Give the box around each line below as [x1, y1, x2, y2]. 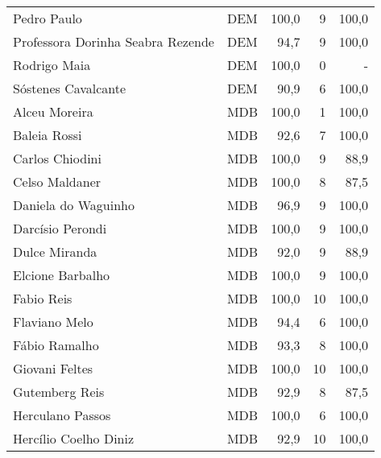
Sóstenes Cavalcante [13, 79, 126, 97]
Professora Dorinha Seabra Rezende [13, 32, 214, 51]
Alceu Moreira [13, 102, 93, 121]
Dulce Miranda [13, 242, 97, 261]
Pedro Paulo [13, 9, 82, 27]
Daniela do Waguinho [13, 196, 135, 214]
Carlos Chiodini [13, 149, 101, 167]
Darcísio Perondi [13, 219, 107, 237]
